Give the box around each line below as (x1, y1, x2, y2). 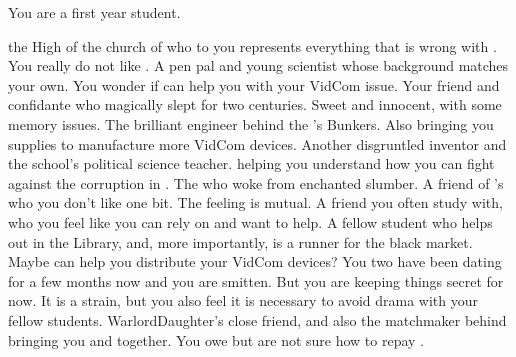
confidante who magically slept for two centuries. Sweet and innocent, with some (8, 94, 502, 115)
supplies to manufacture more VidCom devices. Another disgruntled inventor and (8, 133, 507, 154)
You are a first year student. (8, 2, 181, 22)
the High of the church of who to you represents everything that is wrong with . (8, 35, 497, 56)
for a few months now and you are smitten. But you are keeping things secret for (8, 270, 504, 291)
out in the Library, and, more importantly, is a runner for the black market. (8, 231, 473, 252)
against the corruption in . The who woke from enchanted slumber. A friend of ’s (8, 172, 504, 193)
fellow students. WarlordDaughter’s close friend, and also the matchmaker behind (8, 309, 507, 330)
